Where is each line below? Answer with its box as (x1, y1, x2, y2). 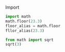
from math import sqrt (5, 37, 54, 42)
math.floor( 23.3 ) (5, 19, 42, 24)
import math (5, 14, 31, 19)
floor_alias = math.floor (5, 23, 60, 28)
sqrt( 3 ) (5, 42, 22, 47)
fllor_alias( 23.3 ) (5, 28, 45, 33)
